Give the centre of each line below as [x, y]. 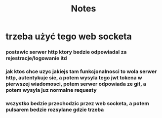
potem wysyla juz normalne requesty [51, 90]
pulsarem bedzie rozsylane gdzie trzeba [55, 110]
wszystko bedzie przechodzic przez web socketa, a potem [78, 103]
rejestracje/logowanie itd [36, 59]
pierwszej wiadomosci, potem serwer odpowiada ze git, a [76, 84]
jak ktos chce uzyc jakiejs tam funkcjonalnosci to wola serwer [81, 71]
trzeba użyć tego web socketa [69, 36]
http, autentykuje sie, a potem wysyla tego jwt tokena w [74, 78]
